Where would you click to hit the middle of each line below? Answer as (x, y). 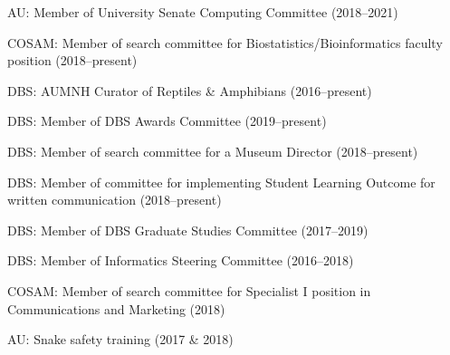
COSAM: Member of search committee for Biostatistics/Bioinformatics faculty (225, 42)
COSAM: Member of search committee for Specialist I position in (189, 290)
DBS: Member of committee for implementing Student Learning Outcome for (221, 182)
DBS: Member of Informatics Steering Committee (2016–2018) (181, 260)
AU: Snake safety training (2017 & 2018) (120, 339)
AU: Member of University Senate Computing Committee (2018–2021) (203, 12)
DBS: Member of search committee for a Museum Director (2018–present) (213, 151)
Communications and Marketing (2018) (116, 308)
